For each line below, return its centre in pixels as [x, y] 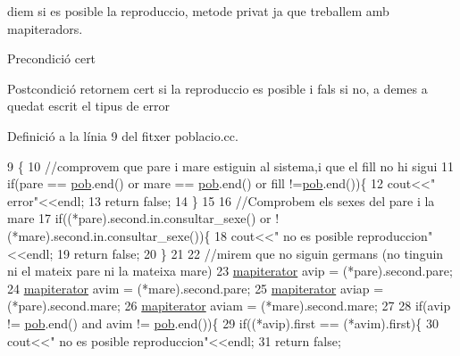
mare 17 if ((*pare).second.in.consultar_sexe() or [139, 218]
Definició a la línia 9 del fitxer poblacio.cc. [123, 135]
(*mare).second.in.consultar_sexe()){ [109, 235]
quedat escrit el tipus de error [88, 106]
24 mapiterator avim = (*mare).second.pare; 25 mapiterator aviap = [196, 288]
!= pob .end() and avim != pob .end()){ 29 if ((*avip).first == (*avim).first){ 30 [223, 323]
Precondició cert [52, 58]
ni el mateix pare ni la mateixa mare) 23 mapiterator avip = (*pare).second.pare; [230, 271]
